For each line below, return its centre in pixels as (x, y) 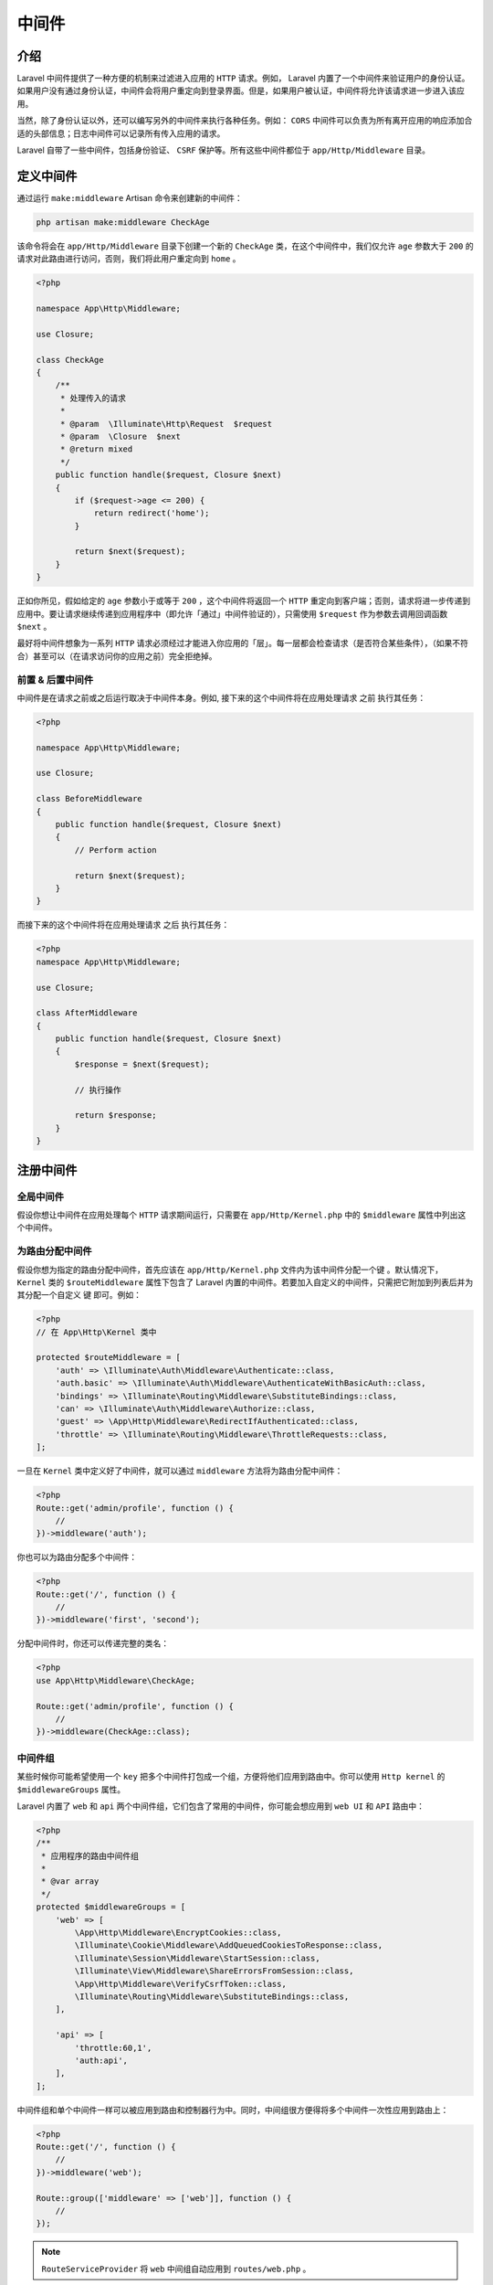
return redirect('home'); (152, 513)
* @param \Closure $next (121, 436)
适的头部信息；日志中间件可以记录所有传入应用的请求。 (121, 133)
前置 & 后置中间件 (55, 679)
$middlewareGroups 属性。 (71, 1789)
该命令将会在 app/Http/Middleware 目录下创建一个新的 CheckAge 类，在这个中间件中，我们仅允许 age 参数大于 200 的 (245, 246)
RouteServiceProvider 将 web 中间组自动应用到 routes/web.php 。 (176, 2269)
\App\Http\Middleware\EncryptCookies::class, (178, 1933)
